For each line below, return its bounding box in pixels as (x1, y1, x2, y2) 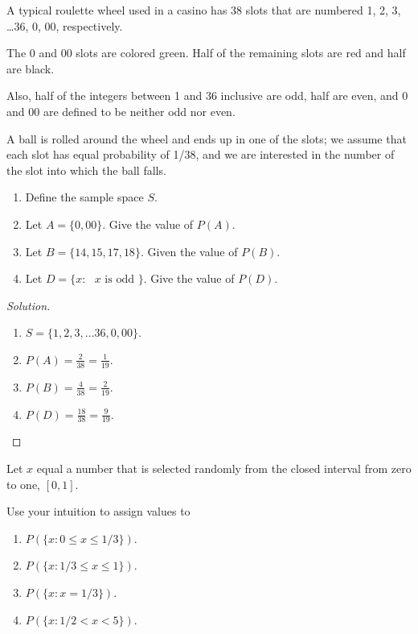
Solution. (6, 296, 51, 313)
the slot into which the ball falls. (6, 161, 166, 178)
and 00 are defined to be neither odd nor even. (6, 102, 236, 119)
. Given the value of (140, 242, 238, 259)
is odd (104, 274, 134, 286)
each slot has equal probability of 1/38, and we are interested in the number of (6, 146, 395, 163)
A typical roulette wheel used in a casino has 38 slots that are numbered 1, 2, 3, (6, 2, 401, 18)
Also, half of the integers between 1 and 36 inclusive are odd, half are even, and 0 (6, 87, 408, 104)
